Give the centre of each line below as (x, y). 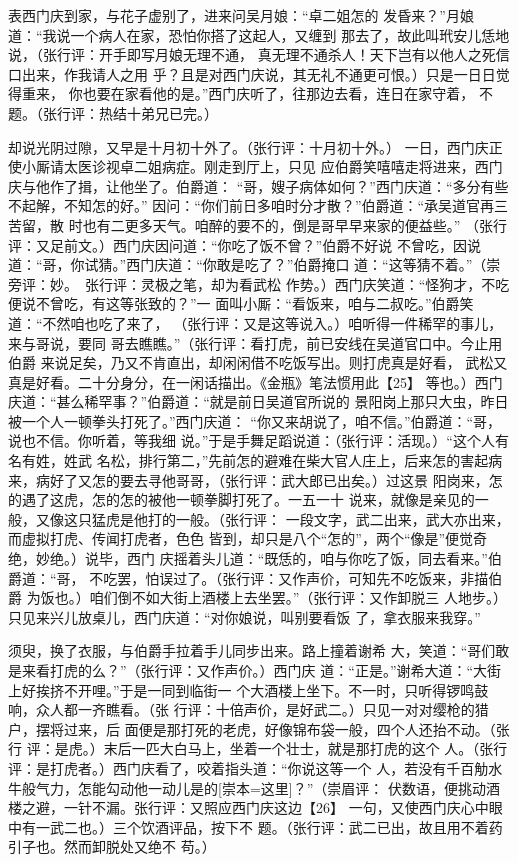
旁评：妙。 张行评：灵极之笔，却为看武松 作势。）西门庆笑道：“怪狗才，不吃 (259, 283)
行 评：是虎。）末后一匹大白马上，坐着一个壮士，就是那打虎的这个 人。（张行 (258, 748)
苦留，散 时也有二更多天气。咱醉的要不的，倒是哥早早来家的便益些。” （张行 (257, 224)
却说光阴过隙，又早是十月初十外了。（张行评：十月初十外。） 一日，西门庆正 (255, 146)
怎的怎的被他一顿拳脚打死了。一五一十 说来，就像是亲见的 (283, 499)
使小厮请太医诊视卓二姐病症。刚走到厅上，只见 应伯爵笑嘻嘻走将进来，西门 (255, 166)
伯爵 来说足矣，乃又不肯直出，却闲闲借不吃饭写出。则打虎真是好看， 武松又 (258, 362)
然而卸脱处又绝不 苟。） (139, 846)
